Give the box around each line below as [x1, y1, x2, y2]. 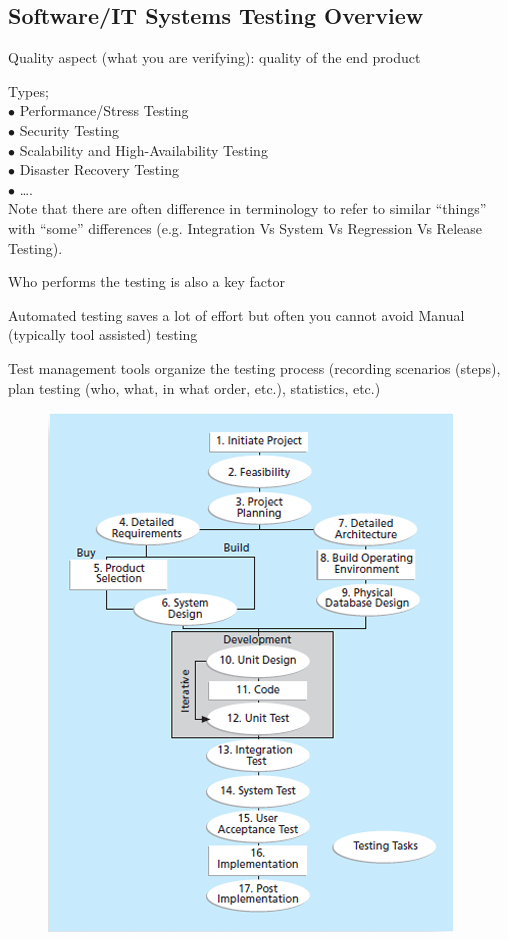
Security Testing [19, 119, 119, 140]
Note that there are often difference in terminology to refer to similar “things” [8, 198, 487, 219]
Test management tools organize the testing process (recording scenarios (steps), [8, 357, 501, 378]
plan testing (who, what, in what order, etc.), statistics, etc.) [8, 377, 381, 398]
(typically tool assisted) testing [8, 324, 198, 345]
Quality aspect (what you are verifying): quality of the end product [8, 47, 421, 68]
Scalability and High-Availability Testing [19, 139, 268, 160]
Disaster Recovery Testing [19, 159, 179, 180]
